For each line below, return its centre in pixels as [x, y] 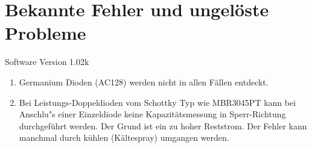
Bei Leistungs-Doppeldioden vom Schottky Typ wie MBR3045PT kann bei [158, 102]
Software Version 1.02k [47, 62]
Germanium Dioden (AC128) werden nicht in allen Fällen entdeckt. [144, 82]
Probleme [46, 33]
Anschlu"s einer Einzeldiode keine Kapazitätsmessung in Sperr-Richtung [152, 114]
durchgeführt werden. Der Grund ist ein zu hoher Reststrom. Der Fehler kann [163, 125]
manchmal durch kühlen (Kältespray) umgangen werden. [124, 137]
